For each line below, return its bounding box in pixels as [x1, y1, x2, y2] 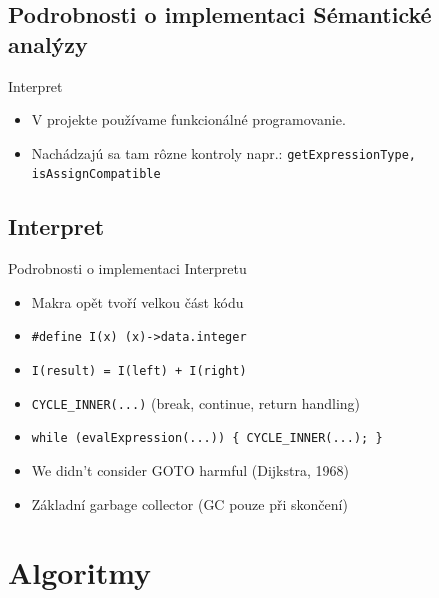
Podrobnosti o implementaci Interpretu [8, 258, 247, 279]
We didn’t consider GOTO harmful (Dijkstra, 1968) [31, 460, 349, 481]
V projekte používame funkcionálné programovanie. [31, 109, 346, 130]
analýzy [8, 28, 88, 59]
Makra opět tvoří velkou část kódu [31, 291, 244, 312]
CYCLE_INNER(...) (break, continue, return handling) [31, 392, 361, 413]
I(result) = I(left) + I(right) [31, 364, 247, 379]
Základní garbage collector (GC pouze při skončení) [31, 493, 348, 514]
